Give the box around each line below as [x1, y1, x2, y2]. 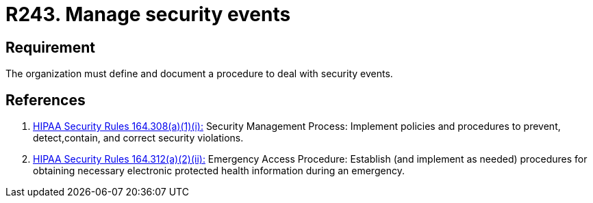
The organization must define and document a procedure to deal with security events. [5, 68, 393, 80]
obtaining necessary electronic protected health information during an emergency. [33, 165, 405, 177]
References [5, 91, 86, 109]
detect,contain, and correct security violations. [33, 132, 244, 144]
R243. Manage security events [5, 3, 291, 26]
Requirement [5, 38, 96, 56]
